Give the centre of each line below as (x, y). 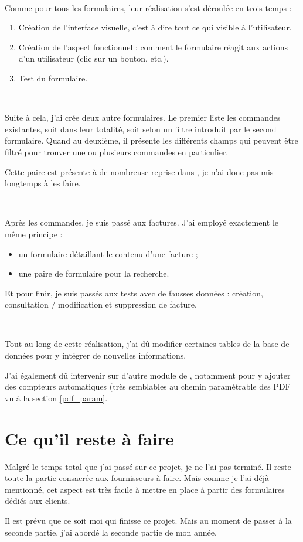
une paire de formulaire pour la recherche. (94, 273)
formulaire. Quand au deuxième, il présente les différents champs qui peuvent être (151, 140)
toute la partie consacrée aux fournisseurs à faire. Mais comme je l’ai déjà (137, 478)
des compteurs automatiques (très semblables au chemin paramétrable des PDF (148, 386)
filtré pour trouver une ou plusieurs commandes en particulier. (117, 151)
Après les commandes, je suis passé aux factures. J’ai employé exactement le (142, 222)
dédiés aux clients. (38, 501)
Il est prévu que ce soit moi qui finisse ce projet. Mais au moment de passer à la (148, 520)
